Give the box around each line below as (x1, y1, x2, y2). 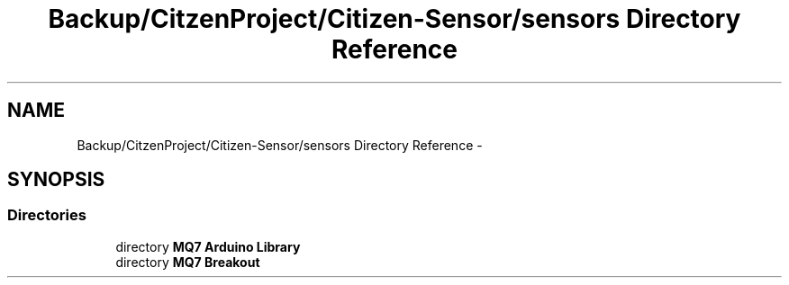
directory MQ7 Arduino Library (115, 238, 301, 254)
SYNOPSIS (7, 168, 105, 191)
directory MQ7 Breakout (115, 254, 260, 270)
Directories (7, 206, 86, 225)
